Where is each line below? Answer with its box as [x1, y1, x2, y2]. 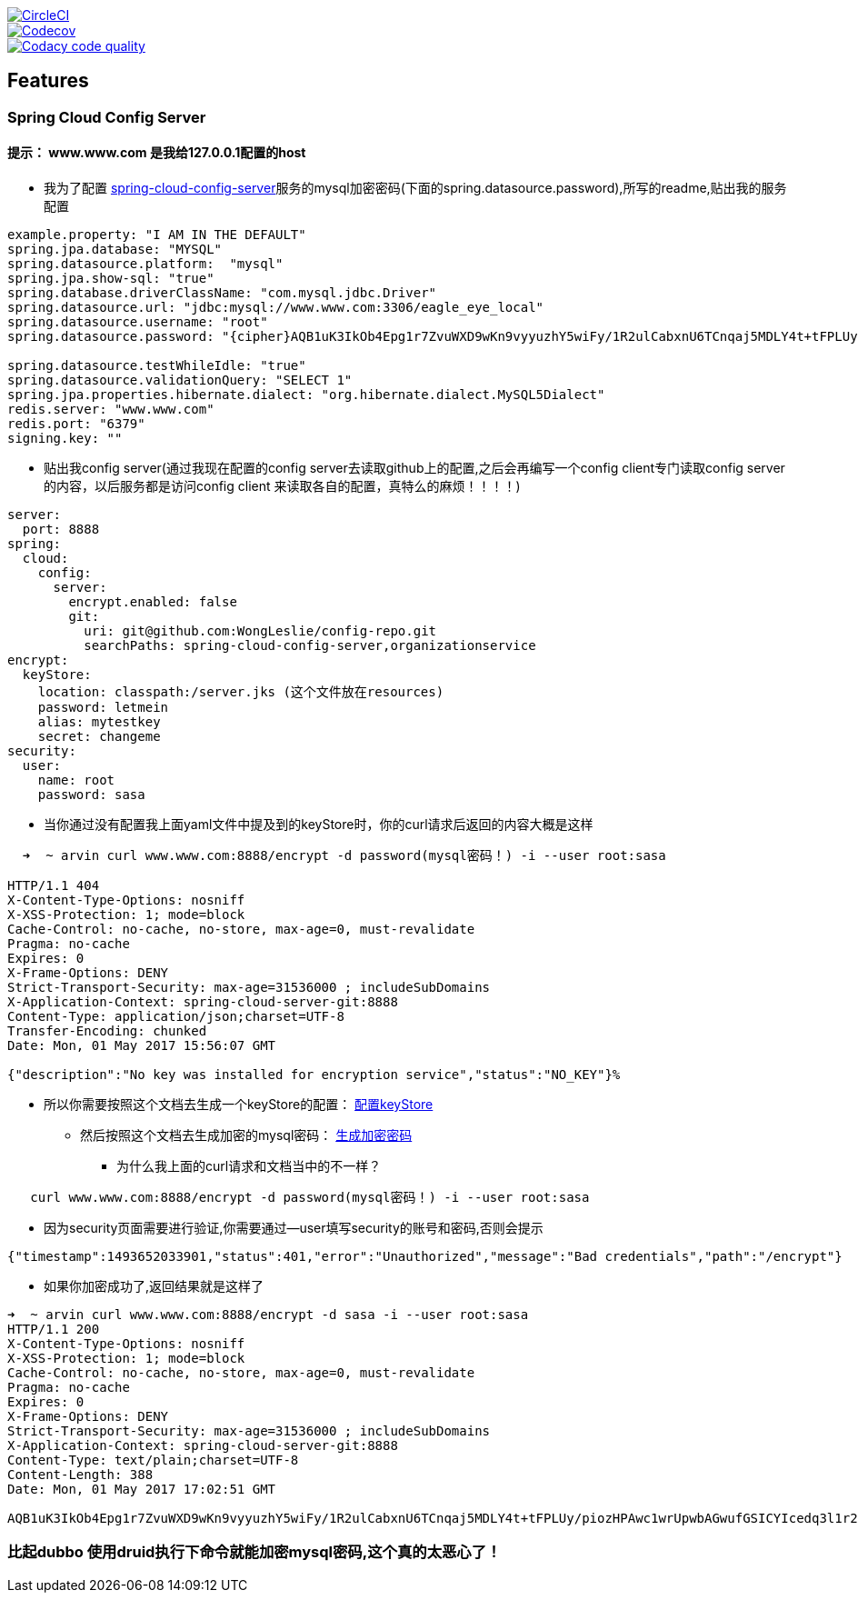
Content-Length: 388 [7, 1467, 154, 1483]
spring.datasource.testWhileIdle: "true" [7, 358, 306, 374]
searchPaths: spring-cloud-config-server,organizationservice [84, 638, 536, 654]
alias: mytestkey [37, 715, 161, 730]
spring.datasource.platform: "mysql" [7, 256, 284, 272]
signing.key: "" [7, 431, 123, 446]
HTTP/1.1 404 [7, 878, 100, 894]
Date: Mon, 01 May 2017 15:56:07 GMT [7, 1038, 276, 1054]
